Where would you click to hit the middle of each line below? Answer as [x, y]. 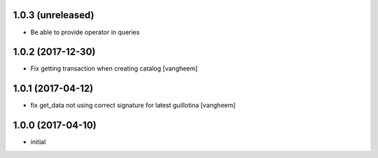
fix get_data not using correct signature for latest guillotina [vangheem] [133, 106]
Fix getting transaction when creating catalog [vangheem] [114, 69]
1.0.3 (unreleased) [54, 15]
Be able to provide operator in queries [85, 32]
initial [38, 142]
